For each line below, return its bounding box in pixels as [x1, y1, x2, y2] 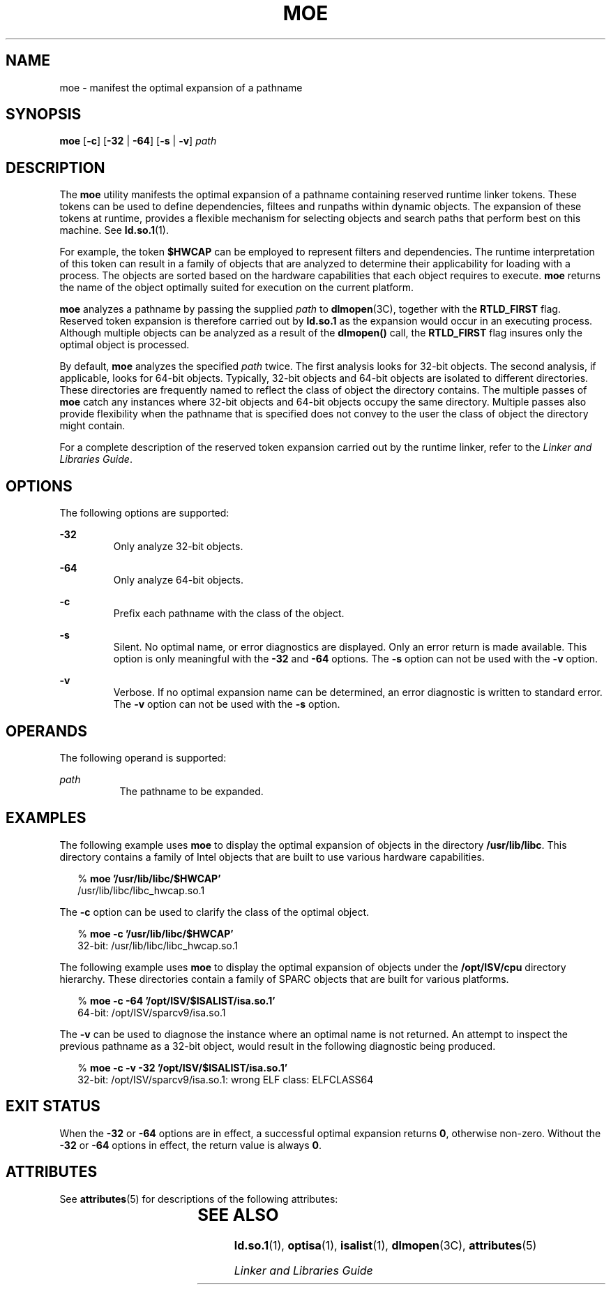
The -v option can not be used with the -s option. [113, 698, 340, 711]
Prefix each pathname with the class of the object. [113, 607, 345, 620]
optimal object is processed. [59, 339, 190, 351]
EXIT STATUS [6, 1097, 100, 1115]
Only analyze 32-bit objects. [113, 540, 243, 553]
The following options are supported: [59, 507, 229, 519]
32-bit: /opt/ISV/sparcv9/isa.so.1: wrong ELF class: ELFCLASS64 [77, 1073, 374, 1085]
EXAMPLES [6, 809, 86, 827]
